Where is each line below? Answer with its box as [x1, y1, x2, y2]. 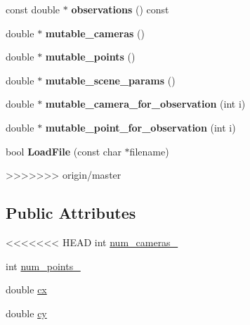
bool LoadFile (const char [6, 144, 121, 158]
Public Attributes [6, 202, 136, 224]
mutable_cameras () [45, 25, 145, 40]
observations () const [71, 2, 169, 16]
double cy [6, 305, 47, 320]
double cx [6, 282, 47, 297]
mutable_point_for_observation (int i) [45, 120, 236, 134]
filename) [129, 144, 169, 158]
